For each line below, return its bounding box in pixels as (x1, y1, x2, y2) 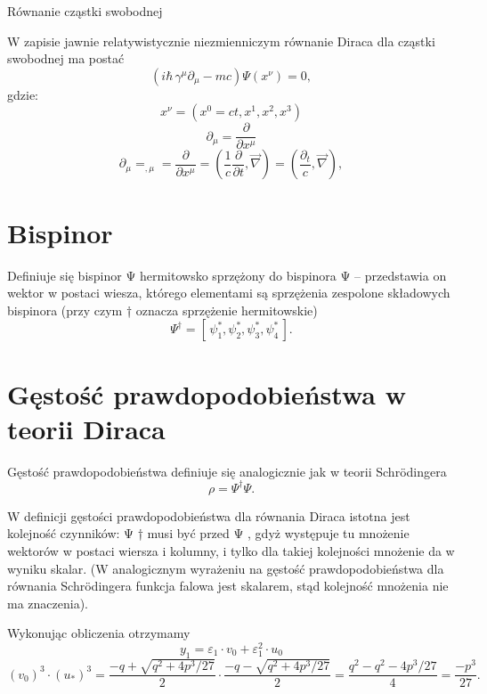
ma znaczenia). (7, 593, 88, 612)
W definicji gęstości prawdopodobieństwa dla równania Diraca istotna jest (7, 506, 410, 525)
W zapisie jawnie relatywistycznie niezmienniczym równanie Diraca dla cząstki (7, 31, 435, 50)
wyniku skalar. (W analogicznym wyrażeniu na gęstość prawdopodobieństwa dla (7, 559, 444, 577)
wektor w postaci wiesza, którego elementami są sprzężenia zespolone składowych (7, 283, 450, 302)
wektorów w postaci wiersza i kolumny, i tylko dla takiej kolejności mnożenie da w (7, 541, 455, 559)
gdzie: (7, 85, 38, 103)
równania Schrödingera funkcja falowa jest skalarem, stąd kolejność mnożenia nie (7, 576, 449, 595)
